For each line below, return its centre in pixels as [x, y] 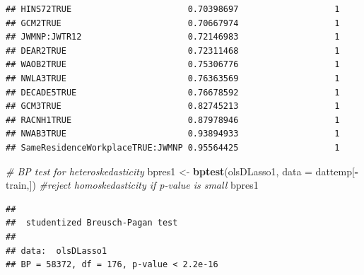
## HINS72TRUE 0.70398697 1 [173, 9]
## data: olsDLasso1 [57, 251]
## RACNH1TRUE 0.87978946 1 [173, 120]
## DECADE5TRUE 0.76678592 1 [173, 92]
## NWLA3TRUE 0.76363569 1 [173, 78]
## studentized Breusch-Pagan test [92, 223]
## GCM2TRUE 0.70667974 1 [173, 23]
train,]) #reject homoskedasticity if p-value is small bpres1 [132, 185]
